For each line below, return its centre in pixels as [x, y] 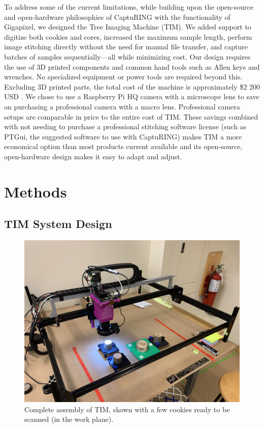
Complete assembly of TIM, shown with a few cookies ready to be [127, 409]
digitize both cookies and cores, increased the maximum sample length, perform [128, 36]
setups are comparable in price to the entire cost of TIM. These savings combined [131, 116]
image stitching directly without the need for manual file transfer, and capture [126, 47]
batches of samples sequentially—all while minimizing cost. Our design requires [127, 56]
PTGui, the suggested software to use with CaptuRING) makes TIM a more [123, 136]
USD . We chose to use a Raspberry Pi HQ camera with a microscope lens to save [132, 96]
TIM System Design [58, 224]
